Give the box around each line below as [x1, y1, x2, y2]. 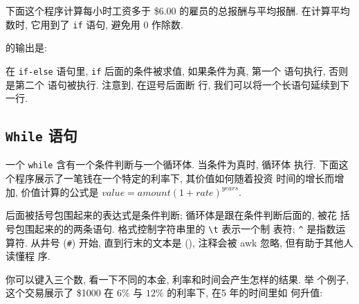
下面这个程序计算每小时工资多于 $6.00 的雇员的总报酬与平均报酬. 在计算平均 [6, 3, 350, 17]
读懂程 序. [6, 249, 50, 263]
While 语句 [6, 125, 77, 146]
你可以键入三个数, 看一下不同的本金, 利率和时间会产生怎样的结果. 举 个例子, [6, 271, 349, 286]
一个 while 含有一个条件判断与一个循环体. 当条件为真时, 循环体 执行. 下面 [6, 157, 339, 172]
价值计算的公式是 [21, 184, 99, 199]
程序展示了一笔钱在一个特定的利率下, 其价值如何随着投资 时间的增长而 [15, 171, 335, 186]
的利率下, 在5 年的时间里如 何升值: [167, 285, 323, 300]
